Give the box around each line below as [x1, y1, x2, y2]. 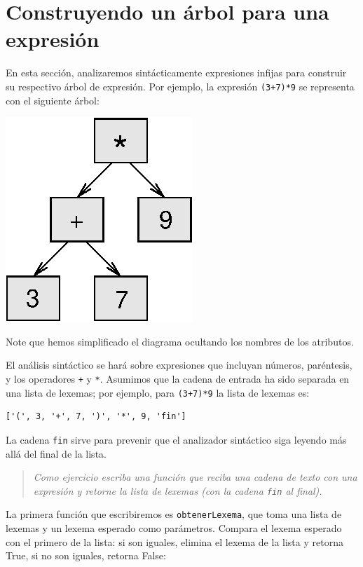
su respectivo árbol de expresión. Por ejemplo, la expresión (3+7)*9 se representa [6, 78, 355, 93]
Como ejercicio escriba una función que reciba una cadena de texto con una [33, 470, 357, 484]
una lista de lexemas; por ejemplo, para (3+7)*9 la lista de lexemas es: [6, 385, 310, 399]
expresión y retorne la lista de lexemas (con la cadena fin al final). [33, 483, 322, 498]
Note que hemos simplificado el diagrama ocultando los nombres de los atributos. [6, 334, 354, 348]
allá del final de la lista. [6, 446, 107, 460]
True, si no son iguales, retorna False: [6, 548, 166, 563]
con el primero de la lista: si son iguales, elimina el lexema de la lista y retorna [6, 534, 343, 549]
